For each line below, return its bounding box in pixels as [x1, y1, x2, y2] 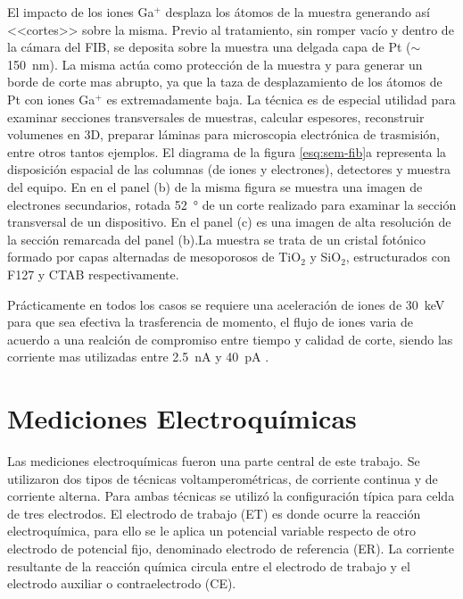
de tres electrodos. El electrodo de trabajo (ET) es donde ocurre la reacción [7, 503, 421, 522]
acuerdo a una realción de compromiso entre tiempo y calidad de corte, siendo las [7, 329, 453, 348]
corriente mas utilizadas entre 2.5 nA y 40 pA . [7, 347, 269, 366]
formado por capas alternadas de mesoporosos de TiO [7, 247, 302, 266]
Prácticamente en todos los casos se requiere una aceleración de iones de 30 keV [7, 295, 445, 313]
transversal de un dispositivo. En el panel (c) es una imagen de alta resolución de [7, 212, 451, 231]
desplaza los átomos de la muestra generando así [165, 3, 430, 21]
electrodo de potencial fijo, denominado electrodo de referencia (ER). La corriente [7, 538, 454, 557]
